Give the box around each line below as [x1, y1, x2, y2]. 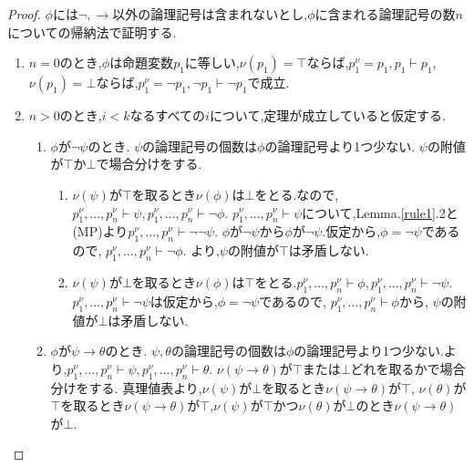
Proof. [7, 5, 41, 23]
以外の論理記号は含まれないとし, [112, 5, 308, 23]
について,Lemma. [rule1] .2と [302, 202, 459, 222]
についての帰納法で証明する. [7, 22, 177, 41]
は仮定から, [149, 291, 218, 310]
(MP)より [72, 222, 129, 241]
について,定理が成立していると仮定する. [209, 106, 446, 125]
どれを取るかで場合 [350, 358, 466, 378]
